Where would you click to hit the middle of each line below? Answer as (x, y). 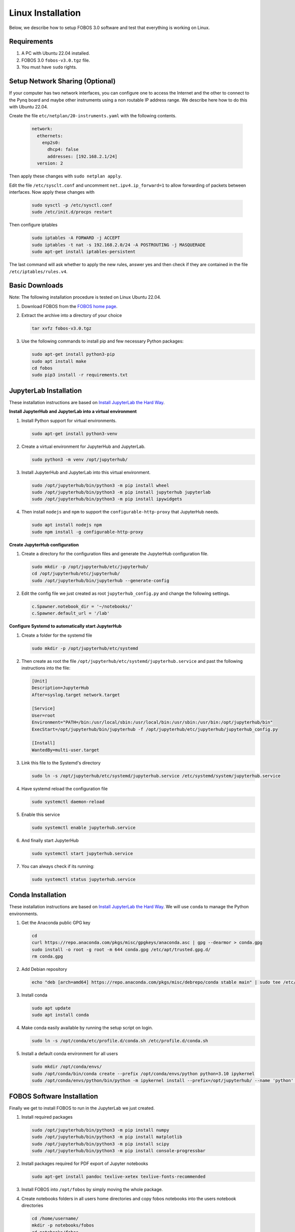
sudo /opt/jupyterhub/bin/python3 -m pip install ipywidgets (107, 499)
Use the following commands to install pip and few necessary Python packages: (103, 341)
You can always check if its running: (58, 866)
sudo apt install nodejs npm (67, 525)
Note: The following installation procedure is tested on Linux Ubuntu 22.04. (85, 297)
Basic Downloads (36, 286)
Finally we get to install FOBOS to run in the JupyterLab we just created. (82, 1108)
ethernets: (50, 136)
